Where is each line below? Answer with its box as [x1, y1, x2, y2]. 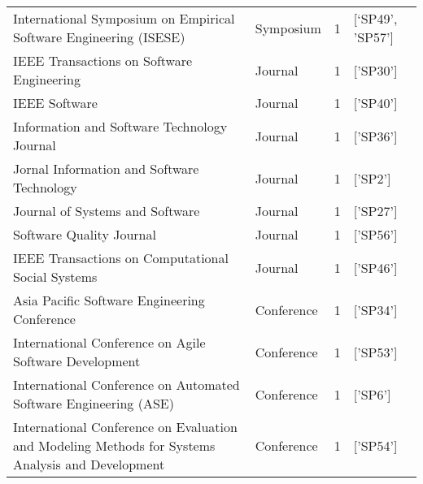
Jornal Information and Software [13, 159, 199, 178]
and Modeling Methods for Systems [13, 436, 216, 455]
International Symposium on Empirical [13, 9, 235, 28]
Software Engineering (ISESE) [13, 28, 185, 46]
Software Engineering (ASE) [13, 394, 174, 413]
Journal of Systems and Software [13, 201, 200, 220]
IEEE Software [13, 93, 98, 112]
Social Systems [13, 267, 98, 286]
